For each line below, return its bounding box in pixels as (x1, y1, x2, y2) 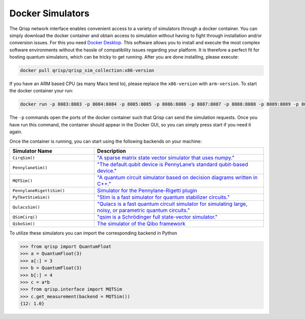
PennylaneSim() (12, 165, 48, 170)
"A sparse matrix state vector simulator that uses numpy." (97, 154, 235, 161)
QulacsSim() (12, 204, 40, 210)
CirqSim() (12, 155, 36, 161)
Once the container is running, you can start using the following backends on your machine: (9, 138, 202, 144)
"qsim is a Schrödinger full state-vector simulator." (97, 214, 218, 220)
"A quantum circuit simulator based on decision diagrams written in (97, 174, 258, 181)
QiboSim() (12, 221, 36, 226)
